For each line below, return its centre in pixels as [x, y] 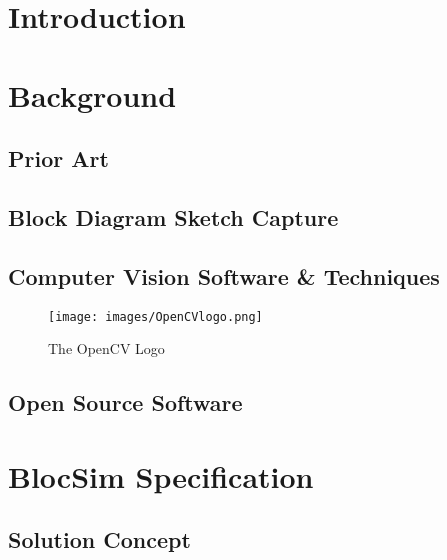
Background [92, 94]
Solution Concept [99, 539]
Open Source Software [125, 402]
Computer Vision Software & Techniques [224, 275]
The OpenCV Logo [106, 348]
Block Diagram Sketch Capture [173, 216]
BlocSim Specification [161, 475]
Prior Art [58, 158]
